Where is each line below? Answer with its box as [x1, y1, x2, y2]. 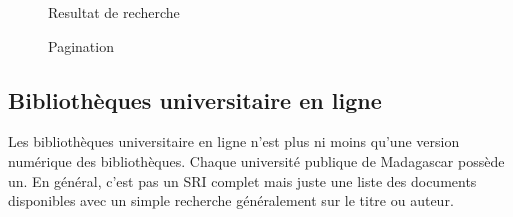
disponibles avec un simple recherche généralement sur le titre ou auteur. [8, 190, 454, 211]
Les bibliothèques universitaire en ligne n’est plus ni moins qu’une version [8, 131, 460, 152]
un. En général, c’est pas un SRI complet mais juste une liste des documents [8, 170, 477, 191]
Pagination [48, 35, 114, 56]
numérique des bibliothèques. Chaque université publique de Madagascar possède [8, 150, 505, 171]
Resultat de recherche [48, 2, 180, 22]
